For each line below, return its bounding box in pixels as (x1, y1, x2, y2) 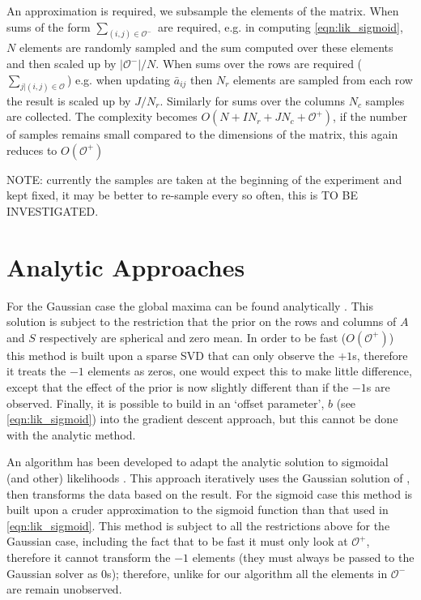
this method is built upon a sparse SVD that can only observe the (6, 346, 334, 363)
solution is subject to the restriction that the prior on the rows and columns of (6, 313, 397, 330)
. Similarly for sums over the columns (159, 92, 346, 109)
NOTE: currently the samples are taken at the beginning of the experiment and (6, 170, 402, 187)
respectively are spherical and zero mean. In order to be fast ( (39, 328, 347, 345)
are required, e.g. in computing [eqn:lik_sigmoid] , (158, 18, 403, 35)
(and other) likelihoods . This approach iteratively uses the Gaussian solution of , (6, 469, 410, 486)
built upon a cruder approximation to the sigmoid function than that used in (6, 501, 389, 518)
